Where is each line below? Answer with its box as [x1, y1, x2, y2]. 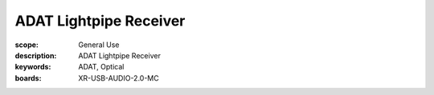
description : [14, 50, 57, 60]
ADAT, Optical [78, 62, 125, 72]
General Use [78, 40, 120, 49]
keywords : [14, 62, 51, 72]
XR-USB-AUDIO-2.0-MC [78, 73, 160, 83]
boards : [14, 73, 42, 83]
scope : [14, 40, 39, 49]
